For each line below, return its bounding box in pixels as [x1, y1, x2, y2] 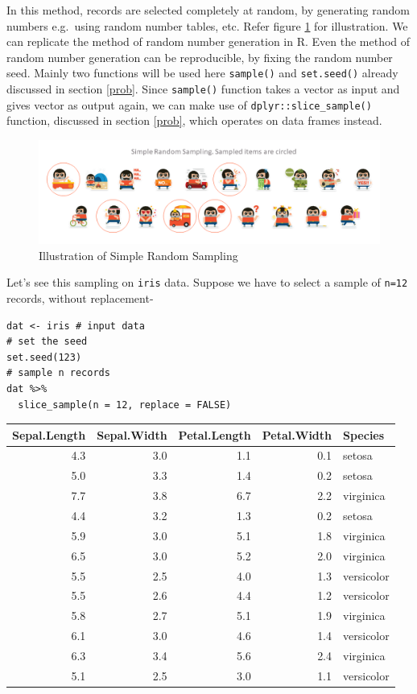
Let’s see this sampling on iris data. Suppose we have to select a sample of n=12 [6, 274, 408, 291]
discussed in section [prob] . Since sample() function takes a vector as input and [6, 81, 400, 97]
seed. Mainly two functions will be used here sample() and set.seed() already [6, 64, 398, 81]
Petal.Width [262, 426, 332, 443]
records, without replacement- [6, 289, 154, 306]
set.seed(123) [6, 351, 82, 363]
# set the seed [6, 336, 88, 348]
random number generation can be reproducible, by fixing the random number [6, 48, 393, 65]
